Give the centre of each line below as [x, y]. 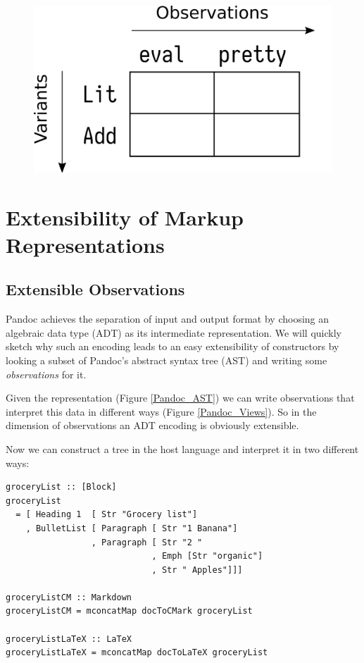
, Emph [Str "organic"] [207, 556]
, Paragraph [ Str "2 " [147, 542]
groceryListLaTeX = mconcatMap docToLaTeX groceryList [137, 653]
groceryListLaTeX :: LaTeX [69, 639]
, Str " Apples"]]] [197, 570]
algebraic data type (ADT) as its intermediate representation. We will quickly [174, 332]
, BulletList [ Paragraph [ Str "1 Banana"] [132, 528]
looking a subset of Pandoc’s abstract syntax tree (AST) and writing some [167, 360]
